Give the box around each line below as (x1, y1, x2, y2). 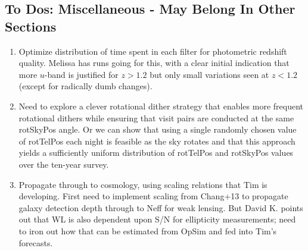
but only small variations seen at (150, 68, 269, 80)
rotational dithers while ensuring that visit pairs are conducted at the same (18, 111, 294, 124)
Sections (5, 17, 57, 35)
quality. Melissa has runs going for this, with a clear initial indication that (18, 57, 290, 69)
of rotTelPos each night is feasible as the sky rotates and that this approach (18, 134, 295, 147)
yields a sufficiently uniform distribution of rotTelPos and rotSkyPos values (18, 146, 294, 159)
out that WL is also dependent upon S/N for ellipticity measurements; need (18, 213, 296, 225)
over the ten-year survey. (18, 158, 109, 170)
